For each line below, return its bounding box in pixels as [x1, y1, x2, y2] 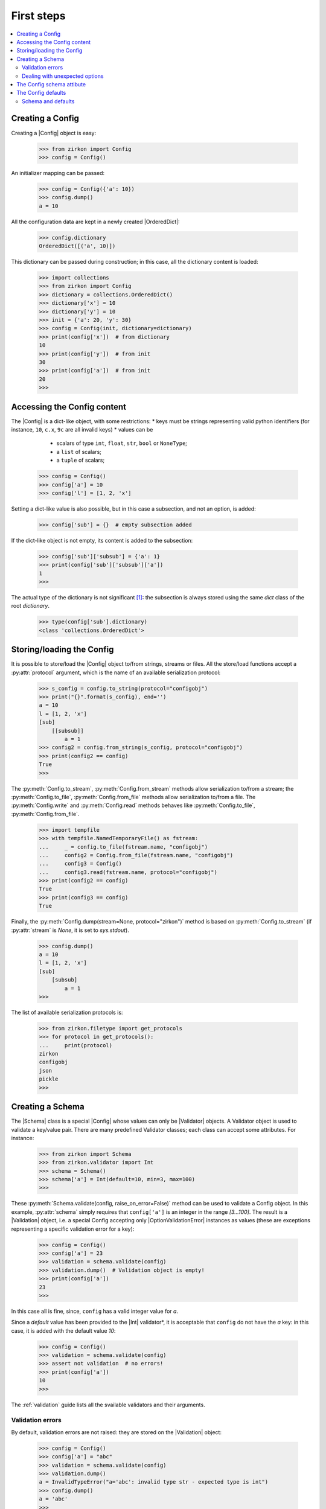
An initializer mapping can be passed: [11, 169, 105, 176]
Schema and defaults [22, 97, 75, 105]
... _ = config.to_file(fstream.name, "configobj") [39, 843, 208, 850]
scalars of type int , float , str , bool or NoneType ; [56, 439, 187, 447]
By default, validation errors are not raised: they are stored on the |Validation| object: [11, 1428, 222, 1436]
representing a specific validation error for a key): [11, 1225, 135, 1233]
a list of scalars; [56, 448, 102, 455]
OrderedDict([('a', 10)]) [39, 243, 116, 250]
